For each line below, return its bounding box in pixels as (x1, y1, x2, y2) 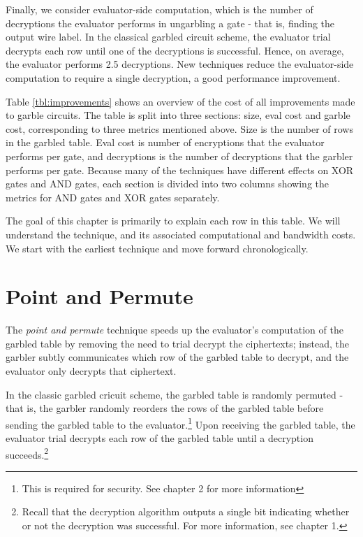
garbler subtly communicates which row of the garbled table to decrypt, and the (6, 350, 349, 364)
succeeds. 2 (6, 445, 49, 461)
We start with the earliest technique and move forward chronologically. (6, 241, 309, 255)
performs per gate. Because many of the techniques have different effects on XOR (6, 162, 354, 177)
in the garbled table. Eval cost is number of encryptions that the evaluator (6, 135, 325, 150)
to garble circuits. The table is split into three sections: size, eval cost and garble (6, 108, 350, 122)
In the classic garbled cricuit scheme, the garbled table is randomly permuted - (6, 387, 343, 401)
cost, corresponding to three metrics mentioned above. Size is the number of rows (6, 121, 353, 136)
